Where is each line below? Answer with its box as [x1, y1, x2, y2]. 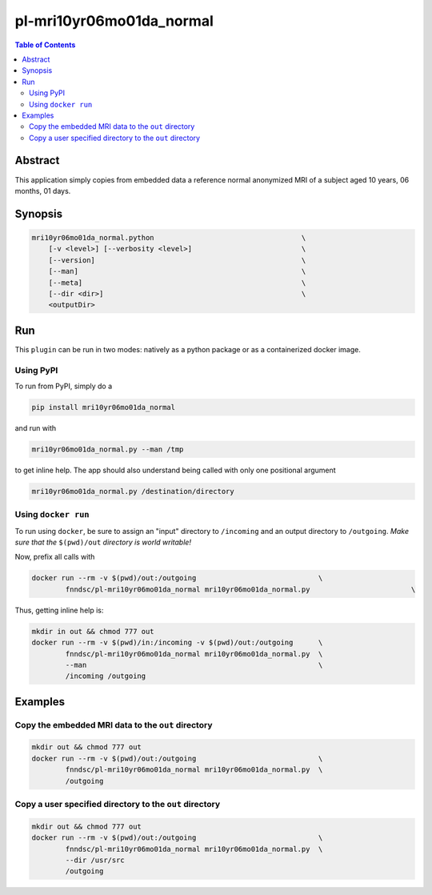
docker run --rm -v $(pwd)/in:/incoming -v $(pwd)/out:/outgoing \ [31, 638, 323, 648]
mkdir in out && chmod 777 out [31, 627, 155, 636]
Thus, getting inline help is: [14, 605, 104, 615]
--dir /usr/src [65, 855, 126, 865]
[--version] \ [48, 255, 306, 264]
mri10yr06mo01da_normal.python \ [31, 233, 306, 242]
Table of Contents [14, 40, 76, 50]
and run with [14, 423, 57, 432]
